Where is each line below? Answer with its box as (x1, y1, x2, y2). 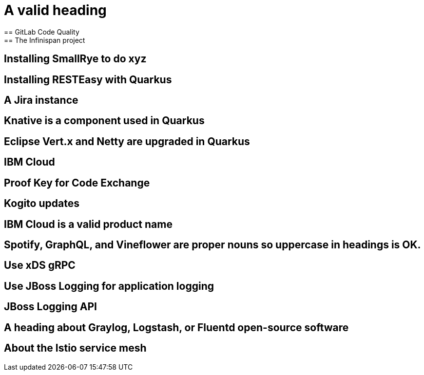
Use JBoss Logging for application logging (4, 280, 214, 292)
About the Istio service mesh (4, 342, 147, 355)
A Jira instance (4, 94, 78, 107)
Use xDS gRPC (4, 259, 76, 272)
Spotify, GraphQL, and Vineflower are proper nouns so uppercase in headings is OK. (4, 238, 421, 251)
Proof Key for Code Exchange (4, 176, 150, 189)
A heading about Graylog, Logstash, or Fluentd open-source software (4, 321, 349, 334)
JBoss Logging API (4, 300, 97, 313)
